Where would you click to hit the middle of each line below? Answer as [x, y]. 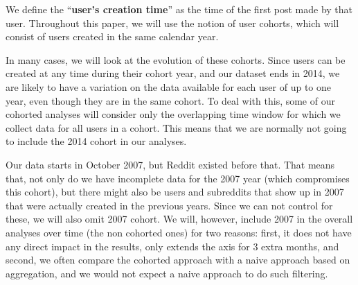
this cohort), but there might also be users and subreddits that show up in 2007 [175, 192]
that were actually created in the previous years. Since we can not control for [169, 205]
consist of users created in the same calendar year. [112, 36]
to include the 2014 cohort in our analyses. [96, 141]
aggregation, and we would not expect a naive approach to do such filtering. [167, 273]
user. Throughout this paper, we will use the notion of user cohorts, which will [172, 23]
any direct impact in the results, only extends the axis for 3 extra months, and [172, 246]
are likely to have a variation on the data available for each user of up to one [168, 86]
